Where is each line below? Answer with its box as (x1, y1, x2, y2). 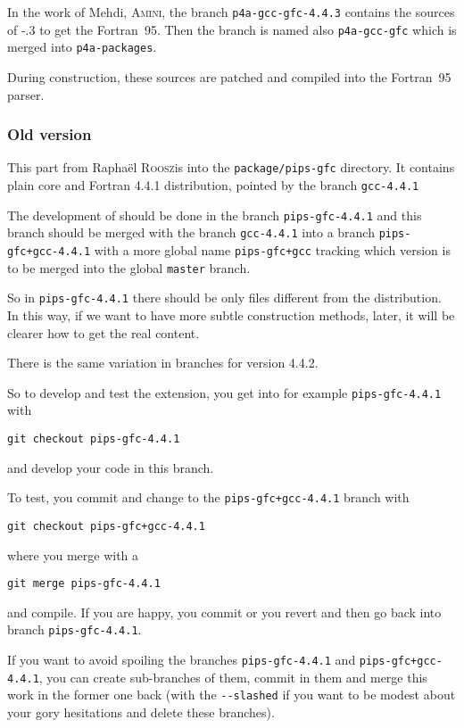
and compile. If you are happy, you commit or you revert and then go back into (7, 602, 442, 621)
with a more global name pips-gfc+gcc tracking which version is (94, 241, 451, 259)
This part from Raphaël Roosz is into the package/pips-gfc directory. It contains (7, 158, 455, 177)
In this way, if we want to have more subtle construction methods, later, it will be (7, 305, 455, 324)
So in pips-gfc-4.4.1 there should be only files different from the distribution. (7, 288, 442, 307)
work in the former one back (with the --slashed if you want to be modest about (7, 685, 456, 704)
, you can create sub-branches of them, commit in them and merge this (38, 667, 427, 686)
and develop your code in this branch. (7, 458, 214, 476)
